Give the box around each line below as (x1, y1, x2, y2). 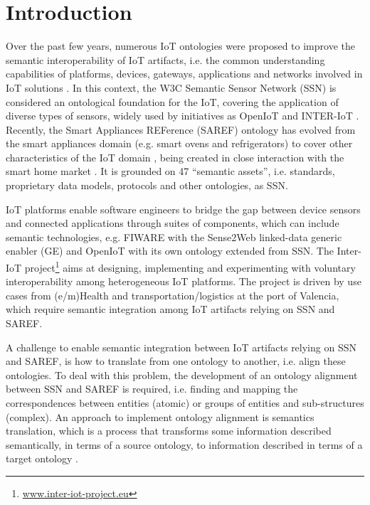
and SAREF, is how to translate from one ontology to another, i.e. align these (6, 353, 346, 368)
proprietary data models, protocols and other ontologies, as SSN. (6, 178, 288, 193)
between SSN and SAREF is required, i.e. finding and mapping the (6, 381, 298, 396)
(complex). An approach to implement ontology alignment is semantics (6, 409, 314, 424)
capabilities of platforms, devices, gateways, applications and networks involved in (6, 66, 363, 81)
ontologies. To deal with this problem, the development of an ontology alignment (6, 367, 358, 382)
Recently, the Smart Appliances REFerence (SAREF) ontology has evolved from (6, 122, 356, 137)
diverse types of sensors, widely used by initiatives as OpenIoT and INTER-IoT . (6, 108, 359, 123)
